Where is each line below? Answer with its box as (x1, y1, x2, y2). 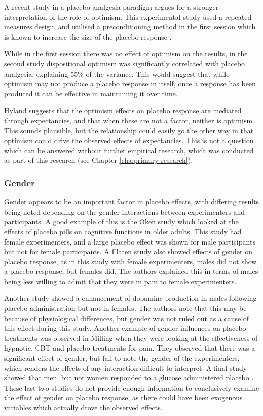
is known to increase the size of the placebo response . (4, 31, 172, 42)
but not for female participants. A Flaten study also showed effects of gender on (4, 246, 252, 257)
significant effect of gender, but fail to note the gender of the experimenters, (4, 353, 240, 363)
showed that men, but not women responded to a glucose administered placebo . (4, 372, 254, 383)
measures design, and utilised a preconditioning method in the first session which (4, 21, 256, 32)
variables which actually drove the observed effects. (4, 402, 163, 412)
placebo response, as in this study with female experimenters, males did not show (4, 256, 257, 266)
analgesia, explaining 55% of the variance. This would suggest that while (4, 68, 230, 79)
